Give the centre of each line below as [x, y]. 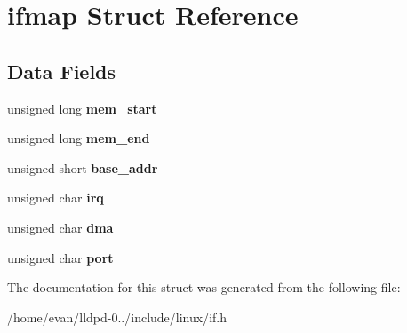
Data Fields [62, 71]
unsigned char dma [60, 227]
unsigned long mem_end [79, 138]
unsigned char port [60, 257]
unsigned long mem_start [82, 108]
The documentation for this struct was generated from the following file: [204, 287]
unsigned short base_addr [83, 167]
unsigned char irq [56, 198]
